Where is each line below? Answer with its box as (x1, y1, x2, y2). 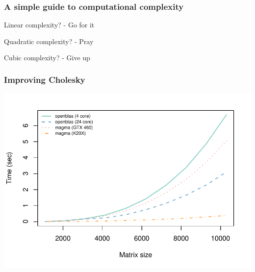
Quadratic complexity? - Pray (4, 36, 94, 46)
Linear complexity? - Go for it (4, 20, 95, 30)
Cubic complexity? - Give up (4, 52, 90, 63)
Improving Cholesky (4, 73, 85, 85)
